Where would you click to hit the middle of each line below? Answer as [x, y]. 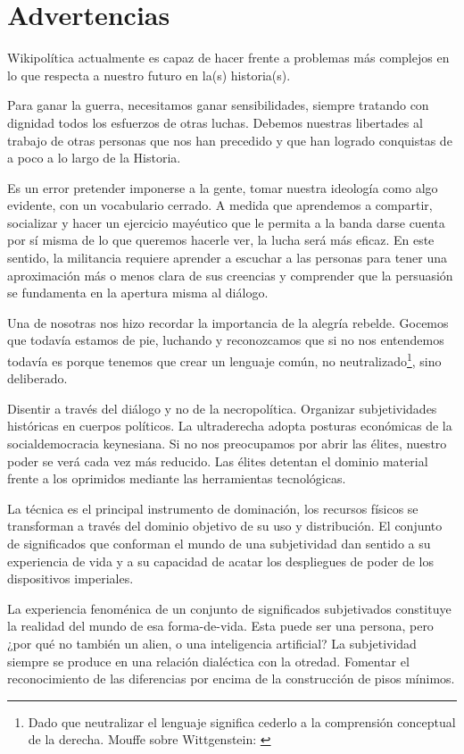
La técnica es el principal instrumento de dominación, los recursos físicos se [213, 508]
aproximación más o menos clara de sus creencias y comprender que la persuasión [230, 275]
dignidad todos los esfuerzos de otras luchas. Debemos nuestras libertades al [215, 122]
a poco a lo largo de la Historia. [94, 158]
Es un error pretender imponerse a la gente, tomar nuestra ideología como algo [223, 187]
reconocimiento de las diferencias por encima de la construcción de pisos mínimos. [231, 679]
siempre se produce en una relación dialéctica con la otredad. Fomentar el [208, 661]
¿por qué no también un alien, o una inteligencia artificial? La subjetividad [212, 643]
